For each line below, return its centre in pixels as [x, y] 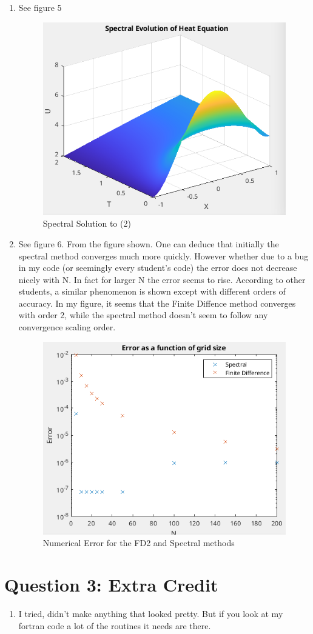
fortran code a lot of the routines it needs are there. [115, 625]
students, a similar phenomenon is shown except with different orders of [152, 291]
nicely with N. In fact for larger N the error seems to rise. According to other [162, 279]
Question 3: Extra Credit [111, 585]
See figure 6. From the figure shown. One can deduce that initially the [149, 243]
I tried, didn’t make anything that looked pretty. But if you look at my [151, 614]
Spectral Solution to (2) [87, 223]
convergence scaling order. [67, 327]
